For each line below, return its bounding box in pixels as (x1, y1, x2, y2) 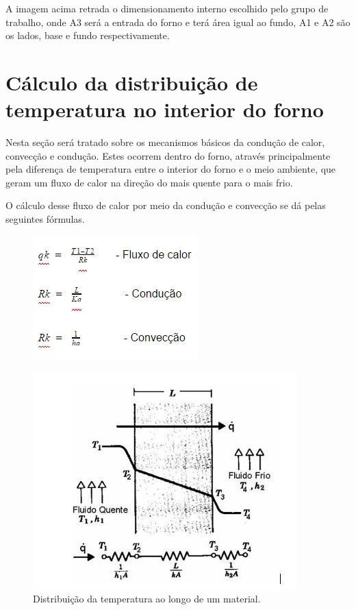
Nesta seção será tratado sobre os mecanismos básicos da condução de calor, (5, 135, 325, 149)
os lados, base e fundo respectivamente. (5, 28, 170, 42)
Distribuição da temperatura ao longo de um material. (33, 591, 261, 605)
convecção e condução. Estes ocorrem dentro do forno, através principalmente (5, 148, 331, 162)
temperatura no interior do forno (5, 95, 324, 123)
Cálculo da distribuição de (5, 68, 258, 96)
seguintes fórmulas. (5, 212, 85, 226)
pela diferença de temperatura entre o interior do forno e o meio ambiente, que (5, 162, 336, 176)
